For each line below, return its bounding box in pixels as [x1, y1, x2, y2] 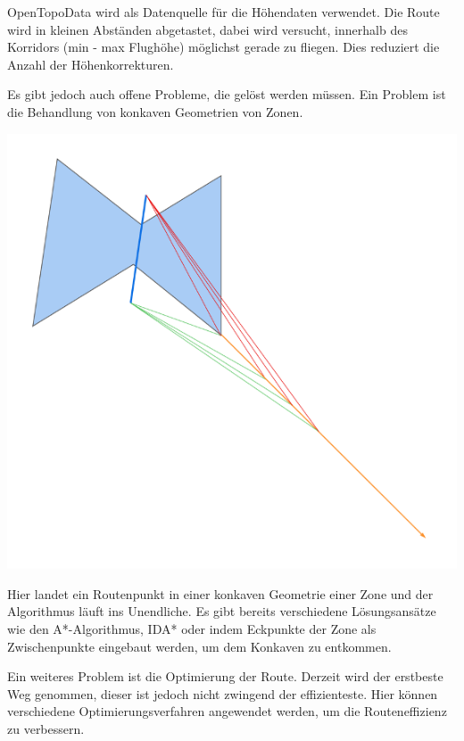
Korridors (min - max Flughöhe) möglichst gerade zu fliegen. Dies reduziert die [7, 37, 440, 56]
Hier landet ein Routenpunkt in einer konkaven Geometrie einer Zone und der [7, 584, 434, 603]
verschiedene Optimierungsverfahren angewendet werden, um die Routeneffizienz [7, 702, 447, 720]
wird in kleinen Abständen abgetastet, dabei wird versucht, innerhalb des [7, 20, 408, 38]
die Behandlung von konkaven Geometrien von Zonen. [7, 102, 303, 121]
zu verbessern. [7, 720, 85, 738]
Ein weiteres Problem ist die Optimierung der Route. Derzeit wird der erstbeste [7, 667, 443, 686]
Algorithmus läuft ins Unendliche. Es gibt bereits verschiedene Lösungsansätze [7, 602, 436, 620]
